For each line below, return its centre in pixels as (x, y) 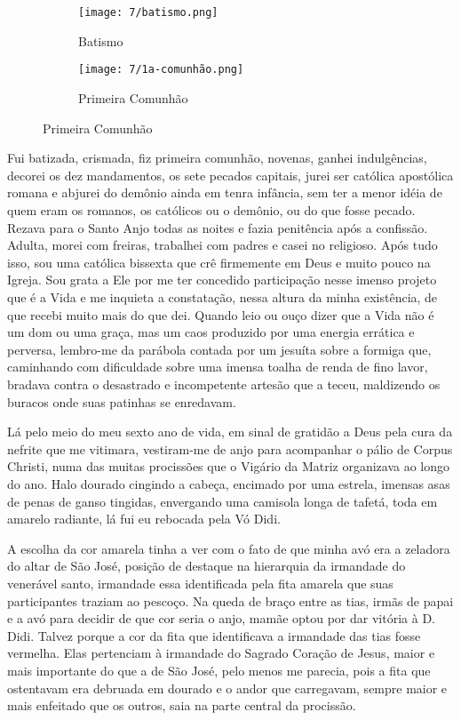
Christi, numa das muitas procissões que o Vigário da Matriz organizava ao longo (229, 466)
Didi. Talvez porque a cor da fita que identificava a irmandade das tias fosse (214, 635)
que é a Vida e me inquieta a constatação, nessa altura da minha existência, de (223, 297)
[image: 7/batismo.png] (148, 13)
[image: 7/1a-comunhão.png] (161, 70)
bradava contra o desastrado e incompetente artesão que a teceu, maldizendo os (224, 384)
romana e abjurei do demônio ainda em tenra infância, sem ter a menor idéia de (225, 192)
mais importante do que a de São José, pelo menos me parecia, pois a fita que (219, 670)
